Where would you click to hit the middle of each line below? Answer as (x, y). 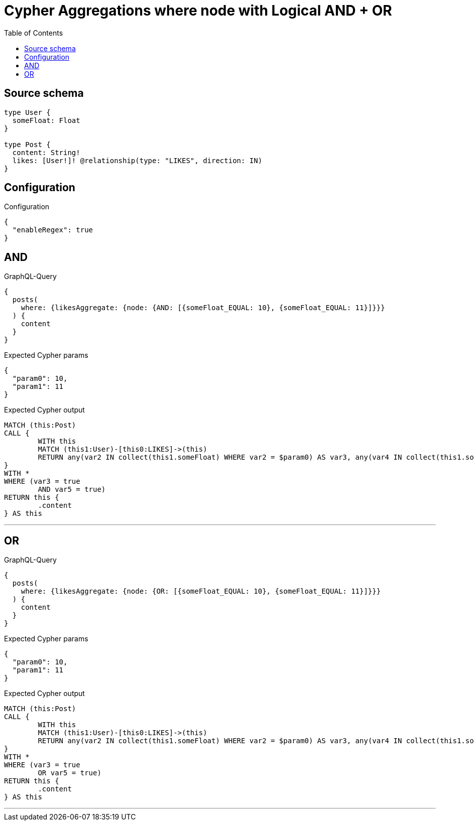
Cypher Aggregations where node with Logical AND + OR (198, 11)
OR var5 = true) (70, 773)
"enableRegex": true (53, 230)
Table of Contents (34, 33)
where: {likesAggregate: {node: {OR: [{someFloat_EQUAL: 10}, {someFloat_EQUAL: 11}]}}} (201, 591)
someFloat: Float (46, 120)
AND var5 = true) (72, 490)
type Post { (27, 144)
